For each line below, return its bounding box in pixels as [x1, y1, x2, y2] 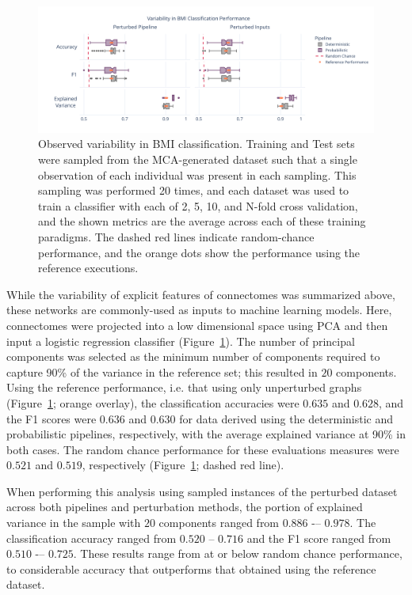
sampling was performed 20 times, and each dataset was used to [38, 182, 349, 199]
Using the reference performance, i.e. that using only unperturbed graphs [6, 379, 362, 396]
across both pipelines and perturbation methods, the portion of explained [6, 498, 363, 515]
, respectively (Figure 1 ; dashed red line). [82, 457, 284, 473]
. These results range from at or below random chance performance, [73, 545, 402, 562]
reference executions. [38, 260, 139, 276]
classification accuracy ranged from [6, 529, 177, 546]
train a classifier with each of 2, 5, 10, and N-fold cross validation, [38, 197, 358, 214]
